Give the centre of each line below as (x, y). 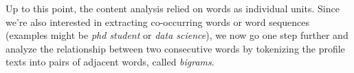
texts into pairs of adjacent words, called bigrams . (110, 62)
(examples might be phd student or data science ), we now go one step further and (177, 35)
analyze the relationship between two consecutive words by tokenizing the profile (175, 48)
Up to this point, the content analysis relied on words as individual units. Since (173, 8)
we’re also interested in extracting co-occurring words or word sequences (158, 21)
